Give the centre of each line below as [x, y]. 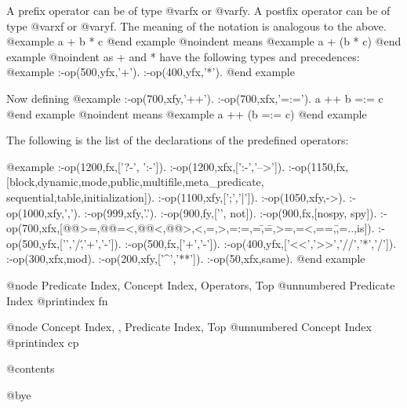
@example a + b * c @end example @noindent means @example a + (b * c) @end [204, 41]
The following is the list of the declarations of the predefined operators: [178, 140]
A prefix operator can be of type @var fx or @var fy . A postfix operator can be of [198, 10]
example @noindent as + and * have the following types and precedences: [183, 56]
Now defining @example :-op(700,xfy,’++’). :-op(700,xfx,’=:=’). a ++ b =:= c [195, 98]
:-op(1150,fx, [318, 166]
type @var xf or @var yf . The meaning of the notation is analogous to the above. [196, 25]
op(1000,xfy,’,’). [44, 212]
